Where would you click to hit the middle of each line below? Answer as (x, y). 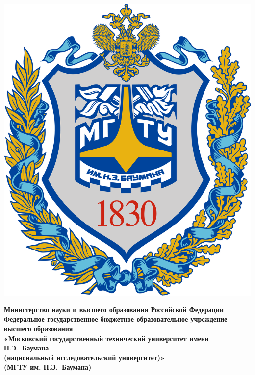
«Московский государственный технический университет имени (106, 338)
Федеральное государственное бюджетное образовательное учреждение (116, 319)
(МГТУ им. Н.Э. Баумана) (48, 367)
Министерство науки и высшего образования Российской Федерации (114, 309)
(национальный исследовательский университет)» (84, 357)
